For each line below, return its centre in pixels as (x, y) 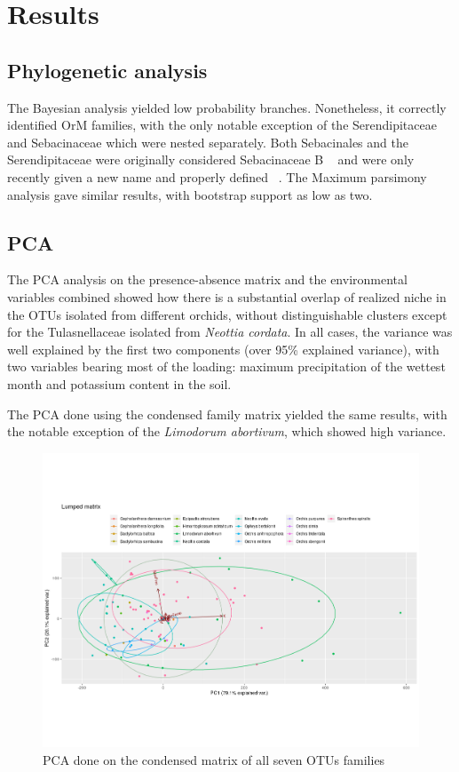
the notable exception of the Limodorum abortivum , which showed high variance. (227, 431)
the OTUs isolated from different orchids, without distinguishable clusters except (227, 314)
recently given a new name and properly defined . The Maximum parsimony (217, 176)
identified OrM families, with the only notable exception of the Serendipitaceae (222, 125)
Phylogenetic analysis (107, 70)
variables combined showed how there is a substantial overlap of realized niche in (227, 296)
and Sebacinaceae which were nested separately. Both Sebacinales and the (208, 142)
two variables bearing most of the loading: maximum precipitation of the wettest (226, 366)
